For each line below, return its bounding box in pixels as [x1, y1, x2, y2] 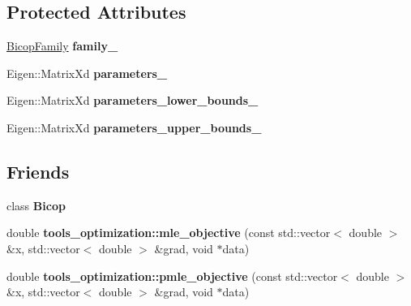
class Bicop [6, 196, 66, 213]
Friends [6, 158, 70, 183]
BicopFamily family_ [6, 37, 118, 54]
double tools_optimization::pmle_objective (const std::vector [6, 267, 338, 284]
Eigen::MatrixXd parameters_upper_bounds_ [6, 119, 262, 136]
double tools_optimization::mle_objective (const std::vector [6, 224, 331, 241]
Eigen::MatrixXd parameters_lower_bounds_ [6, 92, 259, 109]
